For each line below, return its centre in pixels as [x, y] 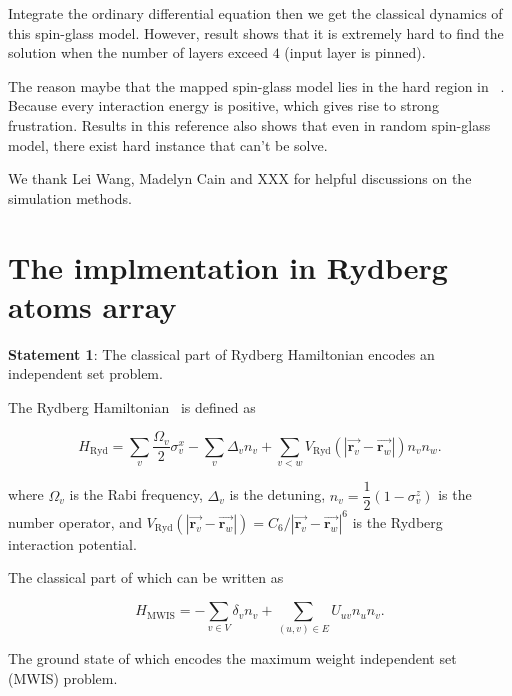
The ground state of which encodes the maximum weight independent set [232, 658]
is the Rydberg [397, 521]
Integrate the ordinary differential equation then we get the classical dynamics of [255, 13]
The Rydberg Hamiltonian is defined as [132, 406]
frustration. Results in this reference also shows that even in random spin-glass [249, 124]
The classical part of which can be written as [146, 577]
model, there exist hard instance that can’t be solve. [168, 144]
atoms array [92, 305]
